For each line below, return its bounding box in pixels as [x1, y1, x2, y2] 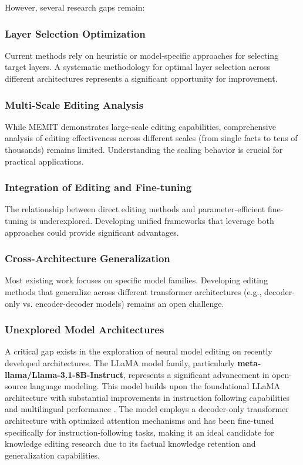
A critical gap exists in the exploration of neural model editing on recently [5, 345, 272, 357]
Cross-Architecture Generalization [5, 251, 170, 266]
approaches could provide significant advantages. [5, 226, 179, 238]
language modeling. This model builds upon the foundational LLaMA [29, 380, 280, 392]
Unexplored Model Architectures [5, 322, 164, 337]
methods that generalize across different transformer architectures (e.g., [5, 286, 262, 297]
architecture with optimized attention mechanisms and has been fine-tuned [5, 414, 274, 426]
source [5, 380, 28, 392]
